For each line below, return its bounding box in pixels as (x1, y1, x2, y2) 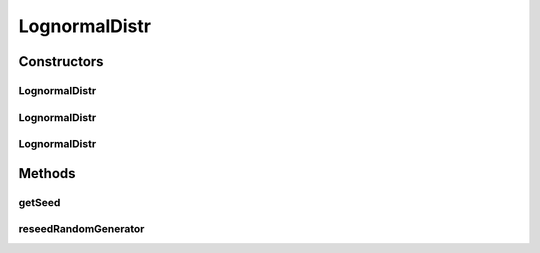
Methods (18, 165, 76, 182)
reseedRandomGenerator (18, 222, 145, 236)
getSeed (18, 195, 61, 209)
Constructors (18, 53, 104, 70)
